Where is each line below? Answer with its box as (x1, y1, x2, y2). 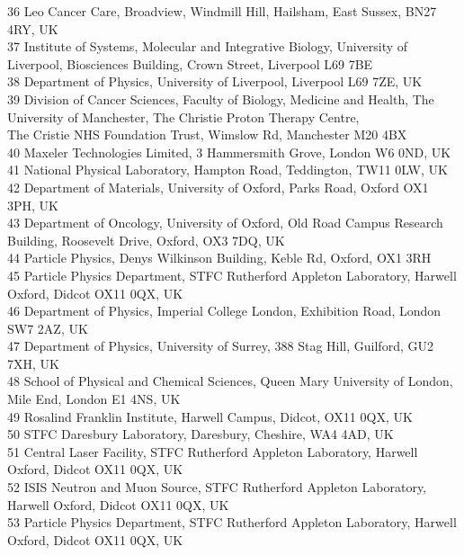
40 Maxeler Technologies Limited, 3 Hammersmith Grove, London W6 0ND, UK (7, 142, 451, 161)
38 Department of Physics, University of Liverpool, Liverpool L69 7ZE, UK (7, 72, 423, 91)
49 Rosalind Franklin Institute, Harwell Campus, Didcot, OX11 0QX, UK (7, 407, 413, 425)
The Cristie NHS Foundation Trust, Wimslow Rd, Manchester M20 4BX (7, 125, 407, 144)
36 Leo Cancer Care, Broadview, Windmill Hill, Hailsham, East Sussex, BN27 (7, 2, 437, 20)
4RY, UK (7, 19, 58, 38)
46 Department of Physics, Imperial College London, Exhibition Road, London (7, 301, 442, 320)
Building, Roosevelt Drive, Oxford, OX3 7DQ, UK (7, 230, 285, 249)
